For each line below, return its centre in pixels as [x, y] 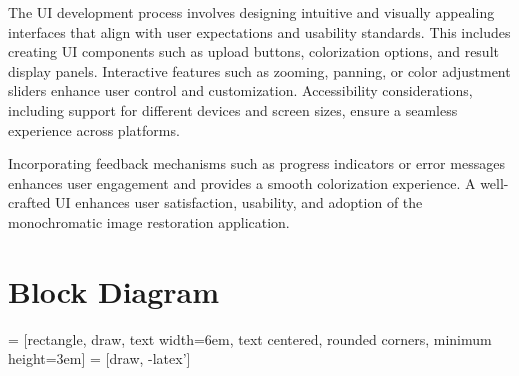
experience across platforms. [94, 129]
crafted [29, 202]
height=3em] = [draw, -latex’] [99, 358]
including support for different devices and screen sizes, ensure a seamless [233, 109]
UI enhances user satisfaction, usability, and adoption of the [239, 202]
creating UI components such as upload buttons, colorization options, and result [253, 51]
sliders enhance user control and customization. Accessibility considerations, [240, 90]
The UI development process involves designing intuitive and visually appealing [251, 12]
